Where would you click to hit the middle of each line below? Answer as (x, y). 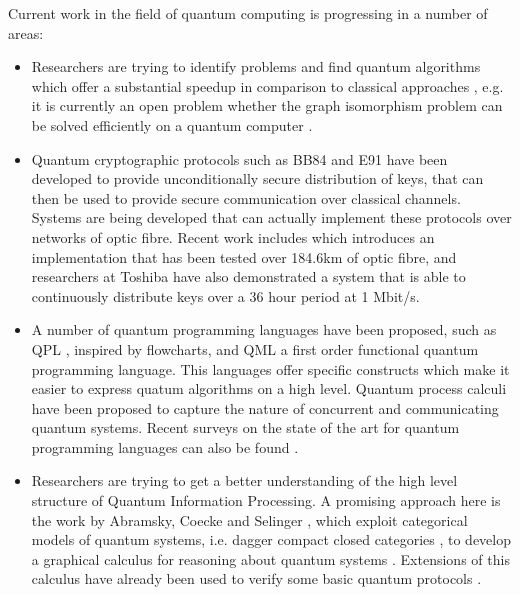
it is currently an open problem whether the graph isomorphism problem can (267, 105)
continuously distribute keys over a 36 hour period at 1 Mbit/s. (225, 295)
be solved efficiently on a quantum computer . (172, 124)
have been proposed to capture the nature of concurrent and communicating (265, 407)
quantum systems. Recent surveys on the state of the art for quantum (245, 427)
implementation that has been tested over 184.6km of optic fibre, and (244, 256)
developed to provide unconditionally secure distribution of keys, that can (257, 178)
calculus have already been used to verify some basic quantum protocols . (256, 578)
